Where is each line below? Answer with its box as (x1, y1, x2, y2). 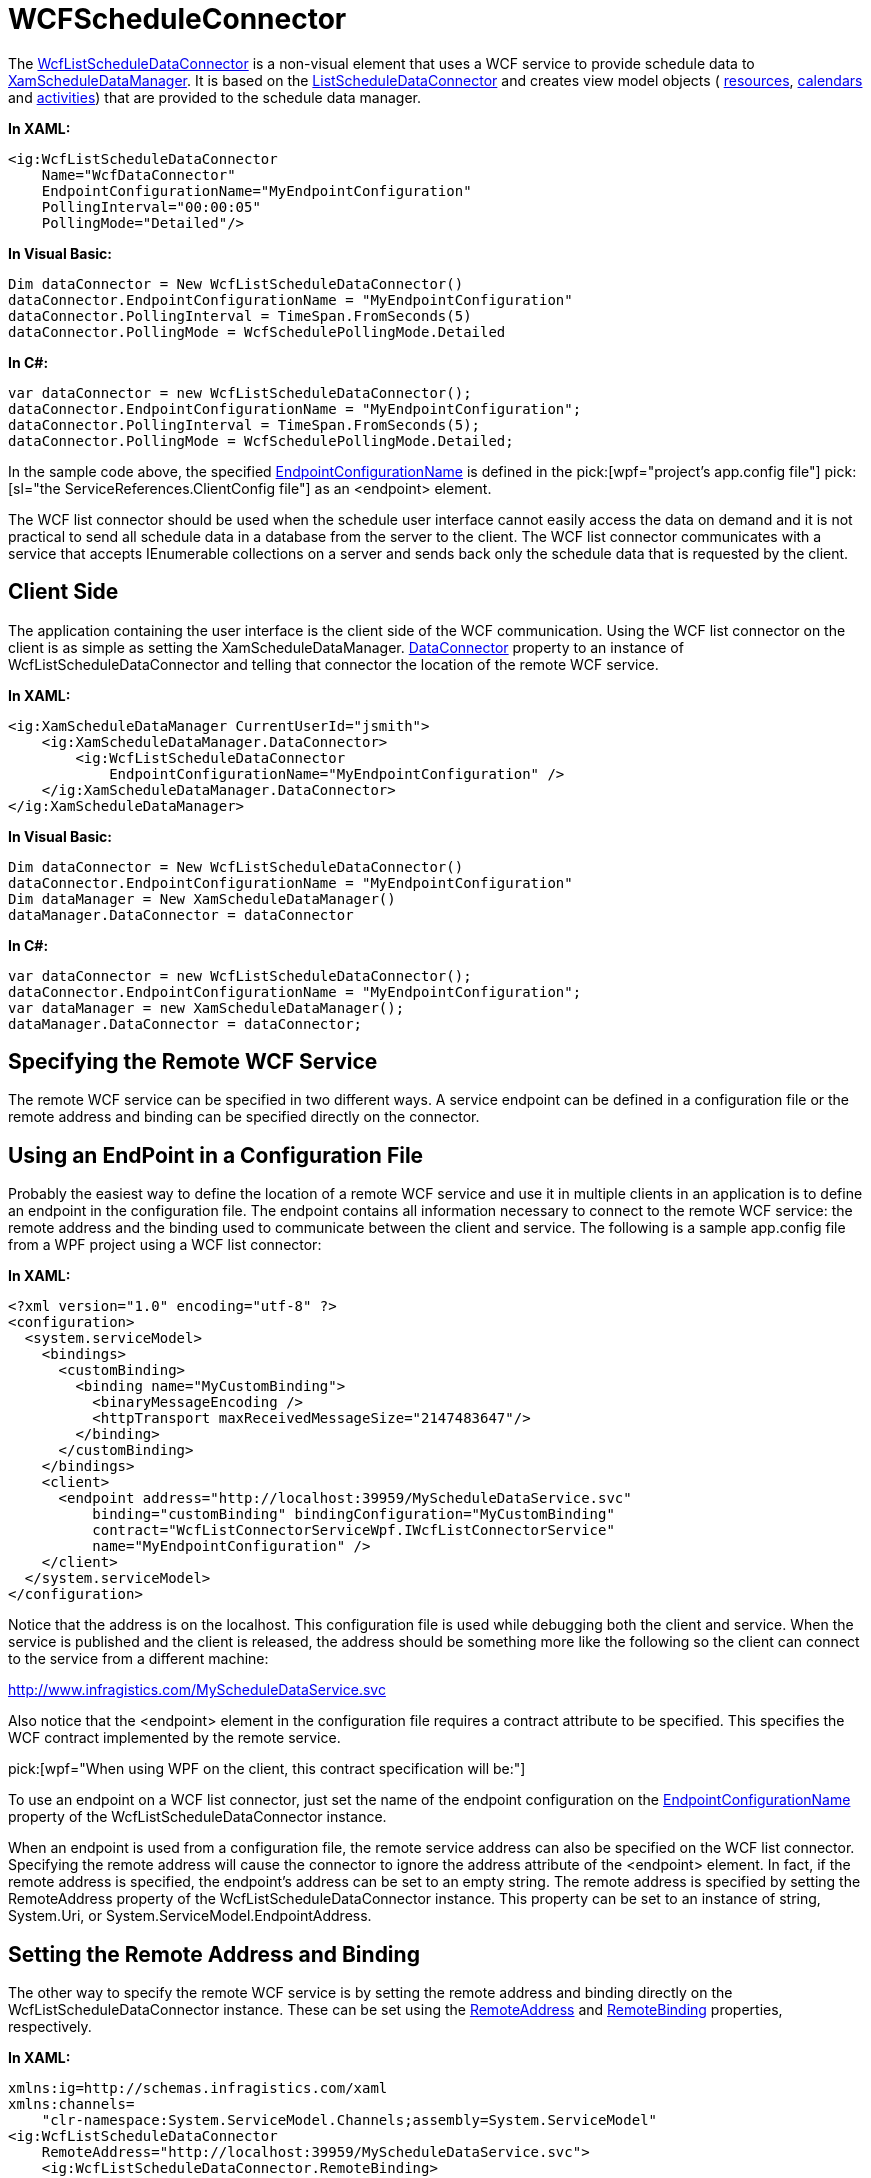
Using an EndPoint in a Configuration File (8, 1142, 424, 1168)
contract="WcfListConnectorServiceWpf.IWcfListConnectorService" (92, 1522, 615, 1539)
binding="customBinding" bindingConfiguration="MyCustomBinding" (92, 1506, 615, 1523)
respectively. (8, 2018, 92, 2036)
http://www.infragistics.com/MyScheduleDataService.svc (8, 1681, 386, 1699)
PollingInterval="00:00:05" (41, 198, 261, 215)
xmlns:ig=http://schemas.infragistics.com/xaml (8, 2080, 388, 2097)
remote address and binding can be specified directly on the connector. (8, 1108, 480, 1126)
